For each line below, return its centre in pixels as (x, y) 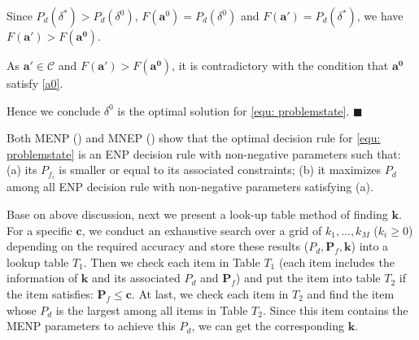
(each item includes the (336, 262)
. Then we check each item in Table (172, 262)
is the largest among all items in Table (152, 309)
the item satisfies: (50, 294)
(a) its (22, 170)
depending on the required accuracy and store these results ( (158, 246)
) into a (370, 246)
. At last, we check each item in (210, 294)
